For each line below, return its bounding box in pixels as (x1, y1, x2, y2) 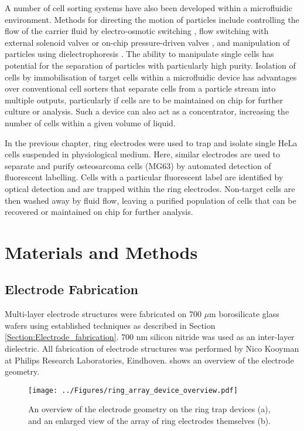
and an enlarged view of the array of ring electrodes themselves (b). (28, 415, 271, 427)
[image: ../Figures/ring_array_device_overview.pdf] (28, 386, 238, 395)
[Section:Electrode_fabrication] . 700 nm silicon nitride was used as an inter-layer (5, 331, 295, 343)
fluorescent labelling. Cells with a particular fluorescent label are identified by (5, 171, 283, 183)
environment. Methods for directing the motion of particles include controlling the (5, 13, 299, 25)
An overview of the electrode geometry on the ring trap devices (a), (28, 403, 271, 415)
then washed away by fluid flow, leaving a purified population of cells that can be (5, 194, 296, 206)
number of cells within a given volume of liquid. (5, 116, 176, 129)
